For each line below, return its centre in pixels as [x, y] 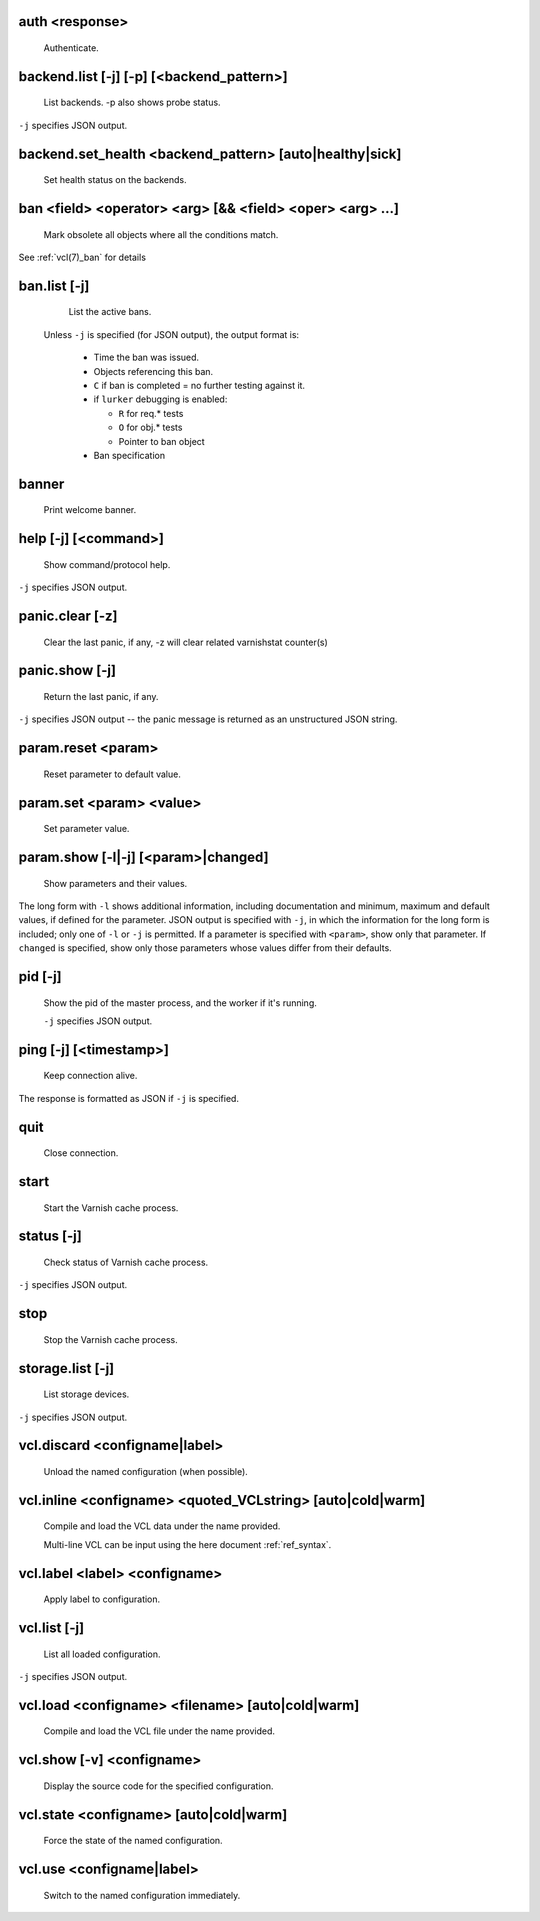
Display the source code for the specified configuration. [158, 1786]
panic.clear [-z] [68, 615]
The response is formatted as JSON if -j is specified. [129, 1098]
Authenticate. [71, 48]
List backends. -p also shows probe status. [132, 102]
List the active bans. [110, 312]
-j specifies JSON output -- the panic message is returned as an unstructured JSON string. [208, 719]
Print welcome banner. [90, 510]
